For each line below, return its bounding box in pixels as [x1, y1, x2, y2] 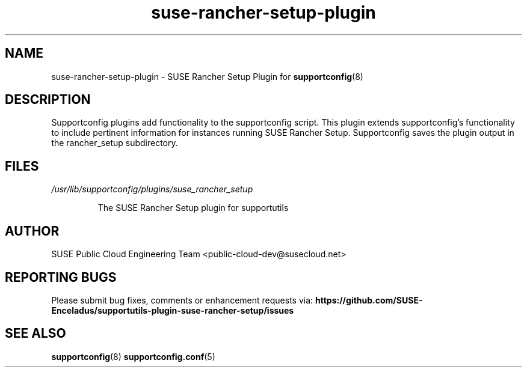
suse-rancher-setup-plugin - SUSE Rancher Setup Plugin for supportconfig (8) [51, 71, 363, 82]
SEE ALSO [5, 326, 66, 341]
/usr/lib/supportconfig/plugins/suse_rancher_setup [51, 184, 253, 195]
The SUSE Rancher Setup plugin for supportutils [97, 203, 289, 213]
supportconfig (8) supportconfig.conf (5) [51, 351, 215, 362]
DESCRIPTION [5, 92, 91, 108]
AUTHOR [5, 223, 60, 239]
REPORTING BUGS [5, 269, 117, 285]
